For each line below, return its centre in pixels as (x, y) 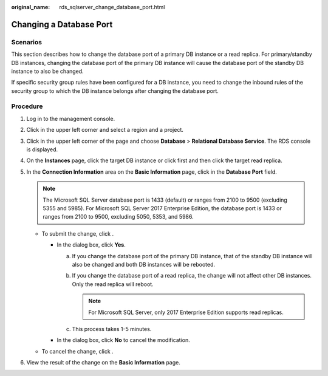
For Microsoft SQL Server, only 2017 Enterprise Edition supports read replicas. (186, 312)
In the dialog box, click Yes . (91, 245)
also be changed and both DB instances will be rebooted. (144, 264)
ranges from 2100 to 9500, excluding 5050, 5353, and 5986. (118, 217)
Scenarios (27, 42)
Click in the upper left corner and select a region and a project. (105, 130)
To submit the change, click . (78, 233)
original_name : (31, 7)
